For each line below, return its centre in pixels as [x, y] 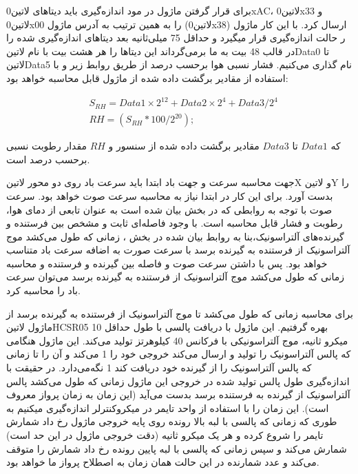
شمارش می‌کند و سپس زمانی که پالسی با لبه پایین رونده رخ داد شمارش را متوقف [177, 448]
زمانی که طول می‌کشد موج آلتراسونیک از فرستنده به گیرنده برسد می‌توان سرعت [176, 277]
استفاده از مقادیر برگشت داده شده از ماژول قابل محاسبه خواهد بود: [147, 78]
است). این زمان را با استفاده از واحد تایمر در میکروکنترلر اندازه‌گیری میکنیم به [168, 408]
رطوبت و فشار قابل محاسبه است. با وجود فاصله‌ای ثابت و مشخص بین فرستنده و [175, 223]
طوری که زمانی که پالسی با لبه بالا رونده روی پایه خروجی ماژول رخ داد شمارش [172, 421]
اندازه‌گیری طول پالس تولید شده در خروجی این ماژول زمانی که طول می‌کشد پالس [178, 381]
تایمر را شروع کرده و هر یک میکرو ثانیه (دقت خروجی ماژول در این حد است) [165, 435]
